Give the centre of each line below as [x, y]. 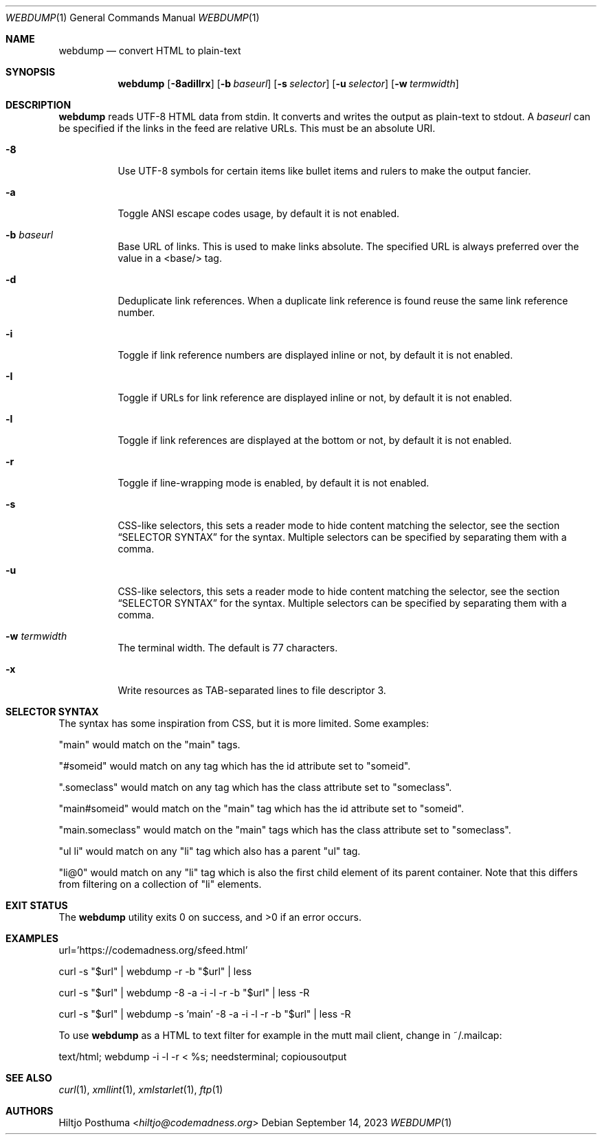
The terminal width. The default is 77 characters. [228, 648]
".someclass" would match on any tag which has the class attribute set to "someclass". [255, 787]
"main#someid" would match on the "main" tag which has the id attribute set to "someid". [261, 808]
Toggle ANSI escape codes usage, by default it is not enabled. [259, 213]
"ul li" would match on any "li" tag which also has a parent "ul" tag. [210, 851]
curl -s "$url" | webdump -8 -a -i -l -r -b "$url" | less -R [184, 993]
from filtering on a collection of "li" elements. [160, 884]
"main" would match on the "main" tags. [149, 745]
